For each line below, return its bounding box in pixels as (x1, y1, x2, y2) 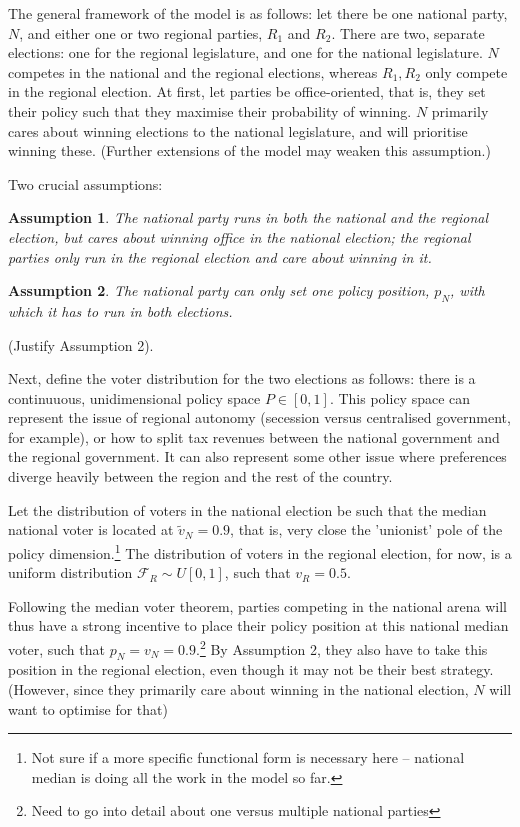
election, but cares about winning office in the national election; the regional (8, 226, 471, 247)
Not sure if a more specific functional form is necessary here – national (31, 747, 465, 768)
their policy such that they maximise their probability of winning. (8, 100, 412, 121)
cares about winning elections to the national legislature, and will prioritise (8, 120, 468, 141)
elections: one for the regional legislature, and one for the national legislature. (8, 42, 483, 63)
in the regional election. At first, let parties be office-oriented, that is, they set (8, 81, 486, 102)
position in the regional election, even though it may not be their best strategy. (8, 659, 494, 680)
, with (450, 280, 485, 301)
